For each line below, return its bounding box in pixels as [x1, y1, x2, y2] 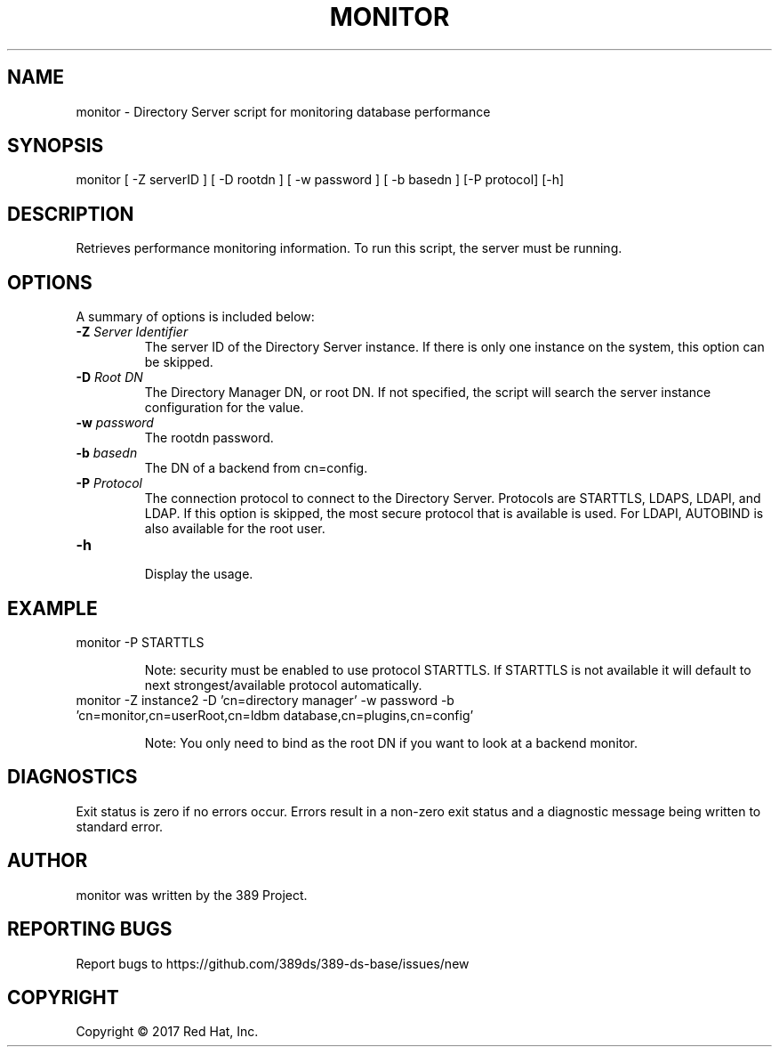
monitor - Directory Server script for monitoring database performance [76, 103, 491, 119]
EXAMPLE [7, 596, 98, 620]
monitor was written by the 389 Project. [76, 887, 308, 903]
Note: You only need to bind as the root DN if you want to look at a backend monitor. [144, 734, 638, 750]
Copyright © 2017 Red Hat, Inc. [76, 1024, 259, 1040]
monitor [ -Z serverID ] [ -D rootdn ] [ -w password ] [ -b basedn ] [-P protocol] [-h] [76, 172, 565, 188]
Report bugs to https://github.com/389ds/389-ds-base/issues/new [76, 955, 470, 971]
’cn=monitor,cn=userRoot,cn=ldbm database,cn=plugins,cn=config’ [76, 707, 474, 723]
